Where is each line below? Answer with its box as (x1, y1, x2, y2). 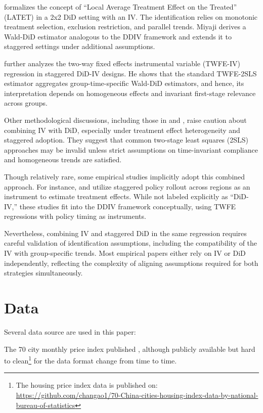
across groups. (4, 98, 48, 108)
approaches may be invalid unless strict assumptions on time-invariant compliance (4, 144, 258, 155)
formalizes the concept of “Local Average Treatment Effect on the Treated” (4, 2, 237, 12)
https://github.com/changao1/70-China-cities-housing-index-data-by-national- (16, 390, 258, 400)
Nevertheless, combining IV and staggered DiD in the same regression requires (4, 227, 247, 238)
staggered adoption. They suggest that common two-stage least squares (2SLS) (4, 134, 248, 145)
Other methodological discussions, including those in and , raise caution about (4, 114, 247, 125)
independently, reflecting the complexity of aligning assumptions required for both (4, 257, 258, 268)
